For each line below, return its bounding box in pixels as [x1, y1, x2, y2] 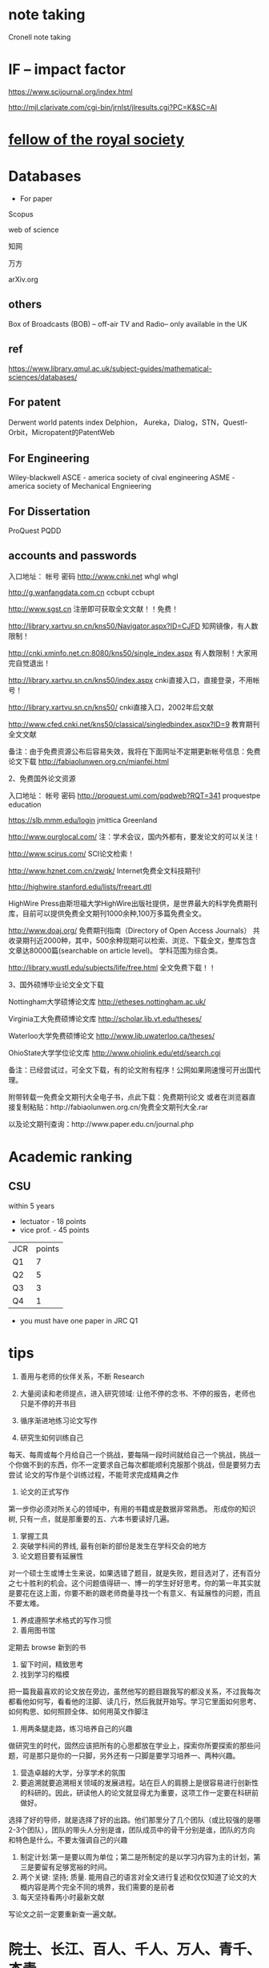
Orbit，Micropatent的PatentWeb [8, 428, 115, 437]
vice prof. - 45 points [19, 1225, 90, 1234]
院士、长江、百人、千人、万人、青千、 [8, 1941, 262, 1958]
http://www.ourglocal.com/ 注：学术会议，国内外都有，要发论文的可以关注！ [8, 832, 260, 841]
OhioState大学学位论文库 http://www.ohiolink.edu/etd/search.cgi [8, 1047, 222, 1057]
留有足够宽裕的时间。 [41, 1862, 112, 1872]
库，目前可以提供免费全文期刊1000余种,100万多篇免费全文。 [8, 909, 207, 918]
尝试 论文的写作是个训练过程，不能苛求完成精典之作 [8, 1470, 179, 1479]
